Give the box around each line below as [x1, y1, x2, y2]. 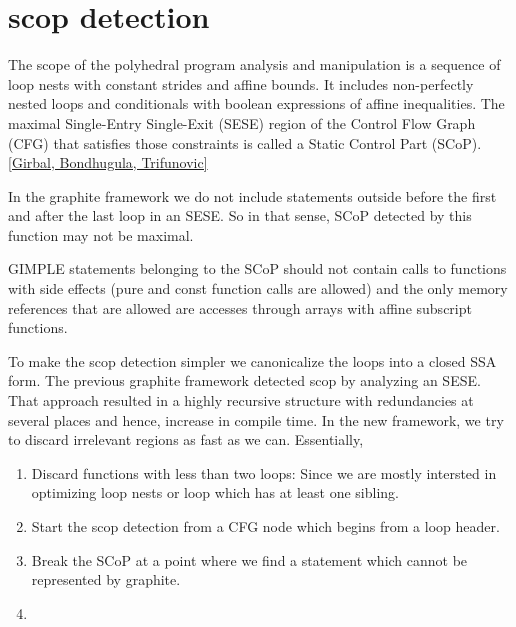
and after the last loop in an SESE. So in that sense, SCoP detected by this [8, 205, 472, 226]
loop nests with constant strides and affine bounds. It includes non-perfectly [8, 73, 474, 94]
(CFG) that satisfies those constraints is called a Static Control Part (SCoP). [8, 132, 482, 153]
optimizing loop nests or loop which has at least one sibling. [31, 482, 399, 503]
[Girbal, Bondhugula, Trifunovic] [8, 152, 208, 173]
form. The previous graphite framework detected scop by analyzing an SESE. [8, 370, 481, 391]
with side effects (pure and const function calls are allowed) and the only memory [8, 278, 508, 299]
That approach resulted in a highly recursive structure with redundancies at [8, 390, 474, 411]
